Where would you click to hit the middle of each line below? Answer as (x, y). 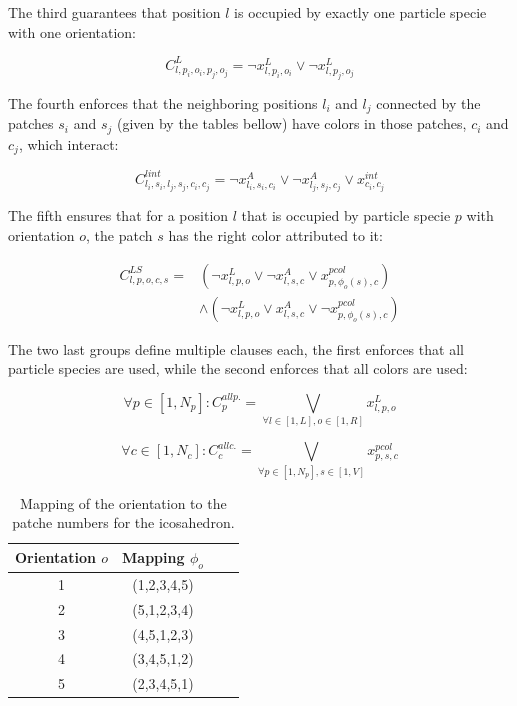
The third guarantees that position (114, 12)
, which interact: (68, 143)
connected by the (428, 102)
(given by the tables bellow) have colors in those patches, (291, 123)
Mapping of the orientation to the (123, 502)
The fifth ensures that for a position (118, 215)
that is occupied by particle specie (346, 215)
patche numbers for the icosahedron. (123, 522)
